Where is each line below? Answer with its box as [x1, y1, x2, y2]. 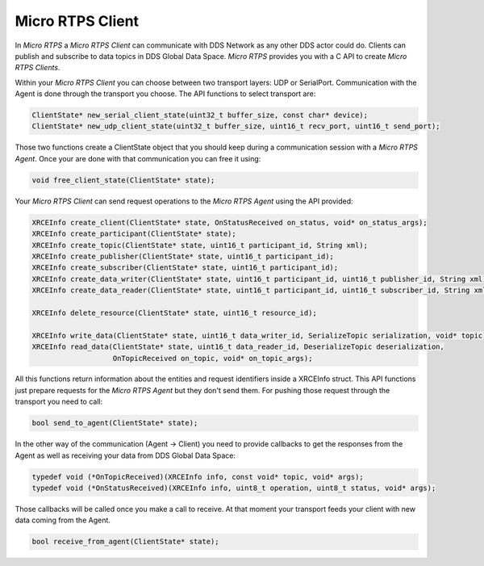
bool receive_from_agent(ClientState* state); [31, 537, 219, 547]
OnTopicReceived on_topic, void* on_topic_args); [112, 354, 313, 363]
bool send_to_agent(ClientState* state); [31, 418, 198, 428]
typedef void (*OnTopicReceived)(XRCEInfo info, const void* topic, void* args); [31, 472, 365, 481]
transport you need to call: [15, 396, 103, 407]
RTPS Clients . [15, 63, 60, 73]
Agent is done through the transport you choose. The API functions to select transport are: [15, 89, 316, 99]
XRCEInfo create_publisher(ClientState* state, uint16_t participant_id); [31, 251, 335, 261]
